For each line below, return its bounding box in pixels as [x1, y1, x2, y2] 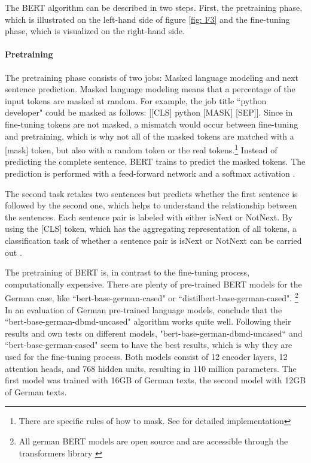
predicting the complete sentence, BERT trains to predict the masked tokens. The [5, 155, 306, 168]
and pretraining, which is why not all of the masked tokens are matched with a [5, 129, 294, 142]
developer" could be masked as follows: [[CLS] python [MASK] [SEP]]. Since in [5, 106, 293, 119]
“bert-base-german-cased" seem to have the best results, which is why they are [5, 338, 292, 351]
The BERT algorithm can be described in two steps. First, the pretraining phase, [5, 1, 303, 13]
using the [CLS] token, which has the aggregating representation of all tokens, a [5, 222, 297, 235]
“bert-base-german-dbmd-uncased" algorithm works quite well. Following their [5, 315, 291, 328]
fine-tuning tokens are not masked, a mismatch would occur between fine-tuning [5, 117, 298, 130]
